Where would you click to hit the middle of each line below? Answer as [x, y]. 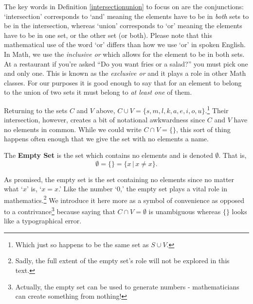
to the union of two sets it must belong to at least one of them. [98, 92]
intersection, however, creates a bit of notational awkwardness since [105, 120]
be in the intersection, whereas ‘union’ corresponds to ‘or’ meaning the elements [123, 25]
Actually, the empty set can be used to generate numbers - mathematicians [127, 286]
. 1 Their [217, 109]
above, [106, 110]
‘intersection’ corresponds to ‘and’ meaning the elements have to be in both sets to [126, 16]
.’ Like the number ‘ [88, 189]
